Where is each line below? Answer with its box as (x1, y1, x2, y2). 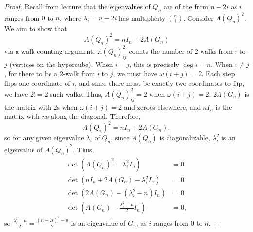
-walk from (63, 68, 95, 79)
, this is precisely (129, 59, 179, 69)
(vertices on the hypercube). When (9, 59, 113, 69)
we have (4, 88, 28, 99)
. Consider (183, 13, 214, 23)
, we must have (113, 68, 157, 79)
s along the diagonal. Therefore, (46, 111, 141, 121)
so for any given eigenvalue (4, 133, 84, 143)
